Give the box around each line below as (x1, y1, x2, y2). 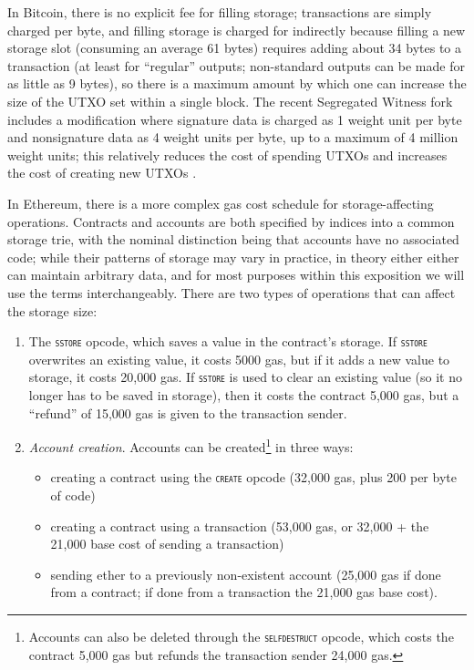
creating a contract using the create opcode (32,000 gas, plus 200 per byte (50, 468, 457, 487)
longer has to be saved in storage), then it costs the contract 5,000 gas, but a (28, 386, 459, 404)
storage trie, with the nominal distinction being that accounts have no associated (7, 230, 459, 249)
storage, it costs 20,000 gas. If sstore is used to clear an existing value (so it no (28, 367, 462, 387)
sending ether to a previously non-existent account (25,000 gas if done (50, 564, 441, 583)
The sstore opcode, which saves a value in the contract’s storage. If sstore (28, 332, 428, 351)
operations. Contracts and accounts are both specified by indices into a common (7, 211, 455, 231)
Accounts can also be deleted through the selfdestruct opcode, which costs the (28, 627, 454, 646)
